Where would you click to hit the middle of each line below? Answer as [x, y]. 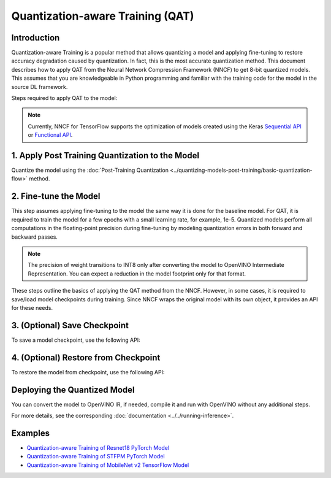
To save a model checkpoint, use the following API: [76, 340]
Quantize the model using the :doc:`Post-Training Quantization [90, 170]
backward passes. [35, 237]
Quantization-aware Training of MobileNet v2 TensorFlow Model [108, 465]
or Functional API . [50, 135]
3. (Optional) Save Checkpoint [70, 325]
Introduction [36, 38]
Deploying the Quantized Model [73, 390]
